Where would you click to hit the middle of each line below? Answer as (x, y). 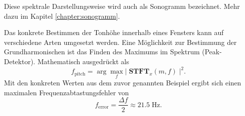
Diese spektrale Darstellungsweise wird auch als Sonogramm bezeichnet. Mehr (122, 6)
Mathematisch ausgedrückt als (83, 61)
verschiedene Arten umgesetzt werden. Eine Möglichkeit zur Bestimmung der (120, 42)
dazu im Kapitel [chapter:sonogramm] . (62, 16)
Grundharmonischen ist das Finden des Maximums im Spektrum (102, 52)
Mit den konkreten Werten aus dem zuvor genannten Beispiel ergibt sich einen (123, 83)
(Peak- (212, 52)
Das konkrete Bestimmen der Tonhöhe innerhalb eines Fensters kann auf (114, 32)
